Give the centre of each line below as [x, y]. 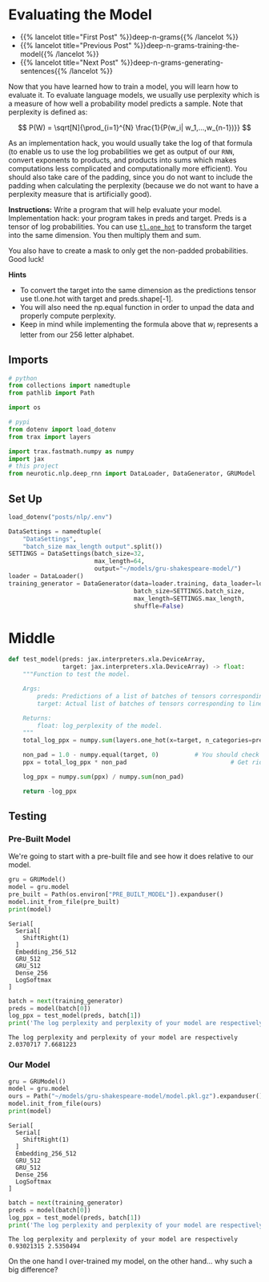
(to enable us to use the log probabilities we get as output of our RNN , [121, 151]
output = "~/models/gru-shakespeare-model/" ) [168, 569]
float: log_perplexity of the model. [100, 725]
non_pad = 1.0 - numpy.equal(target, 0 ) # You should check [141, 755]
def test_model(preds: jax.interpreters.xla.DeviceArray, [107, 659]
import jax [26, 459]
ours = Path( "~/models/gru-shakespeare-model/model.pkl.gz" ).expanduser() [136, 1096]
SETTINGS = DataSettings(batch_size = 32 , [77, 554]
